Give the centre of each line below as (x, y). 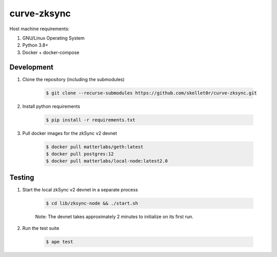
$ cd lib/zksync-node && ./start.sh (92, 203)
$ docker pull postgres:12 (80, 154)
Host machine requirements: (39, 29)
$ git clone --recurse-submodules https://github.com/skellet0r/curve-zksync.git (152, 93)
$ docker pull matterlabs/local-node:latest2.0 (107, 161)
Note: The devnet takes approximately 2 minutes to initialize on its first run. (114, 216)
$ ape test (60, 242)
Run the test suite (41, 228)
